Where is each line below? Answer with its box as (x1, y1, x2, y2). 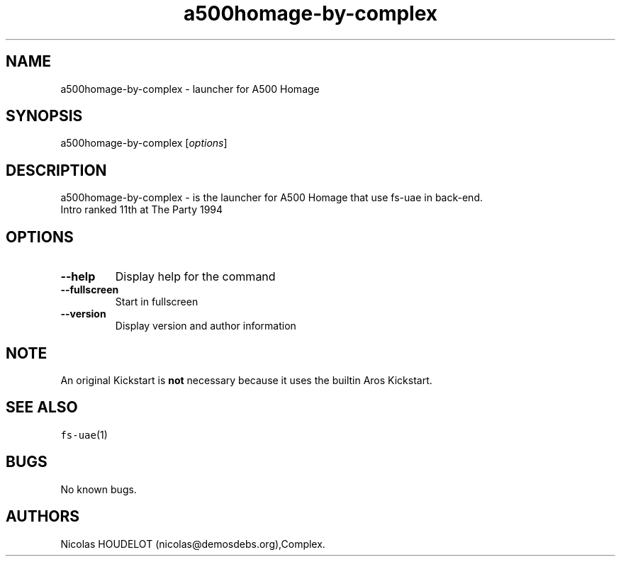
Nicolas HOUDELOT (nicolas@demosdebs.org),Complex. (60, 537, 325, 550)
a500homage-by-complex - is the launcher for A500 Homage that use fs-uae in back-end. (60, 191, 483, 204)
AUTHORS (6, 507, 80, 526)
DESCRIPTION (6, 161, 107, 179)
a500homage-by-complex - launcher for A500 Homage (60, 82, 320, 95)
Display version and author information (115, 320, 296, 332)
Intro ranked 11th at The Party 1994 (60, 203, 223, 216)
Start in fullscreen (115, 296, 198, 308)
